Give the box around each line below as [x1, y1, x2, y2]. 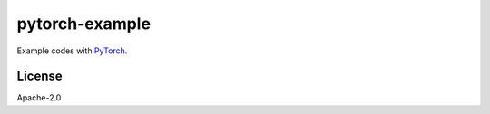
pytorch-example [16, 14, 152, 33]
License [16, 69, 63, 84]
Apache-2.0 [16, 92, 62, 103]
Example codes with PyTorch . [16, 45, 128, 56]
